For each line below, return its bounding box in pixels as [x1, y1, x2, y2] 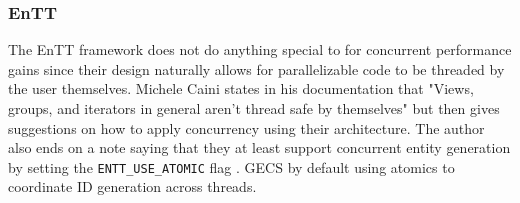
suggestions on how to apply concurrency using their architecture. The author [8, 117, 485, 138]
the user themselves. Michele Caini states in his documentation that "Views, [8, 78, 474, 99]
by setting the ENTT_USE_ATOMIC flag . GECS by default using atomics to [8, 156, 455, 177]
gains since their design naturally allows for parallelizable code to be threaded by [8, 58, 505, 79]
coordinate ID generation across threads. [8, 176, 257, 197]
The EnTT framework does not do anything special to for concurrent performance [8, 39, 512, 60]
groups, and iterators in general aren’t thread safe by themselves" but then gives [8, 98, 500, 118]
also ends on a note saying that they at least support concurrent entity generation [8, 137, 511, 158]
